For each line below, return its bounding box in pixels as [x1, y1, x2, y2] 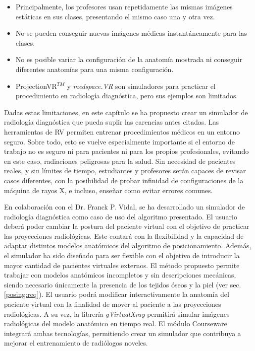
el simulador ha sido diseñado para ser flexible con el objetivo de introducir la [4, 250, 240, 261]
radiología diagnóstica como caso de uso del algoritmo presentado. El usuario [4, 211, 237, 221]
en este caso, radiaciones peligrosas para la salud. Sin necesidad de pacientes [4, 155, 236, 166]
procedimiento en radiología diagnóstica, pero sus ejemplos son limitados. [15, 90, 238, 101]
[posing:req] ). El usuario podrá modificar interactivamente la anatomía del [4, 289, 229, 299]
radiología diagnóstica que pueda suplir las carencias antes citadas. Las [4, 117, 219, 127]
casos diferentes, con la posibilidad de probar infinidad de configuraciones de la [4, 175, 244, 185]
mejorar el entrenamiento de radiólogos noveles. [4, 338, 148, 348]
